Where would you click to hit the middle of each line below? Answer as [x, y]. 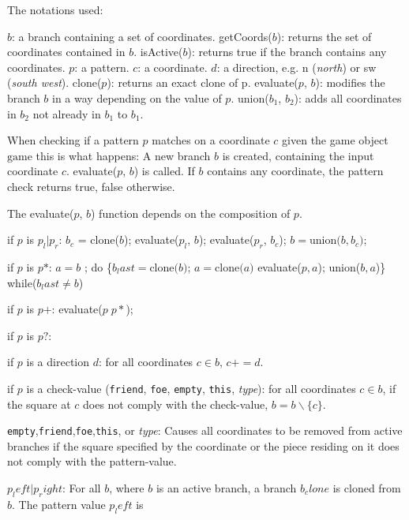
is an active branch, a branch [226, 487]
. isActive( [158, 52]
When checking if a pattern [73, 140]
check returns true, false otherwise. [91, 186]
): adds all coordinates [348, 97]
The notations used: [55, 9]
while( [22, 282]
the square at [39, 404]
